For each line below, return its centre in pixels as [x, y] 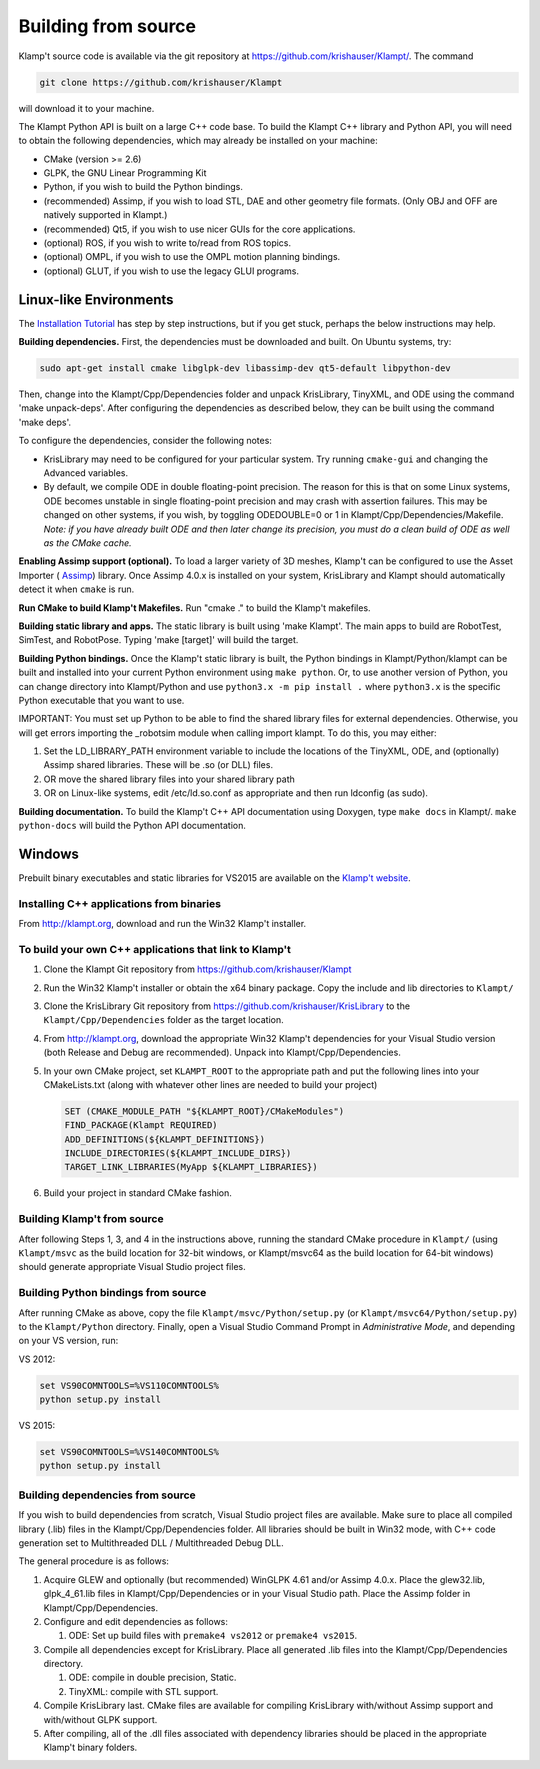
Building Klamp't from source [91, 1219]
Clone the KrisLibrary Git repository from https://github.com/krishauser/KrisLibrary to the [226, 1006]
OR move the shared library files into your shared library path [169, 779]
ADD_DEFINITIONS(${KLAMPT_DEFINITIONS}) [164, 1139]
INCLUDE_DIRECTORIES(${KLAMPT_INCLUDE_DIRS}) [178, 1153]
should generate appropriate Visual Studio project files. [132, 1267]
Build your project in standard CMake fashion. [137, 1193]
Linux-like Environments [96, 299]
